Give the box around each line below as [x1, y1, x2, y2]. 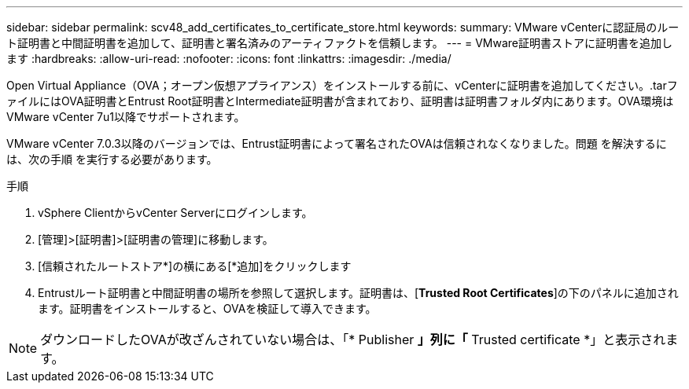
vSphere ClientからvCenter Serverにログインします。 [38, 206, 313, 219]
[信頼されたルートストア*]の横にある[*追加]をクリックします [38, 259, 352, 273]
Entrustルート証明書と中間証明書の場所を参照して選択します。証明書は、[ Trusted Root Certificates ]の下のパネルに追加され [38, 286, 679, 299]
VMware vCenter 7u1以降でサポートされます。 [6, 110, 245, 123]
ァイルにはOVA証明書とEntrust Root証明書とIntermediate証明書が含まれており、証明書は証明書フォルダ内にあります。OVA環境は [6, 94, 674, 108]
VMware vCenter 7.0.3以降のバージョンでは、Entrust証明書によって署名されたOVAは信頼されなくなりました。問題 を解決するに [6, 137, 667, 150]
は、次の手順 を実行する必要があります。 [6, 152, 218, 166]
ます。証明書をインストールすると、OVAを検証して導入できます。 [38, 302, 377, 315]
